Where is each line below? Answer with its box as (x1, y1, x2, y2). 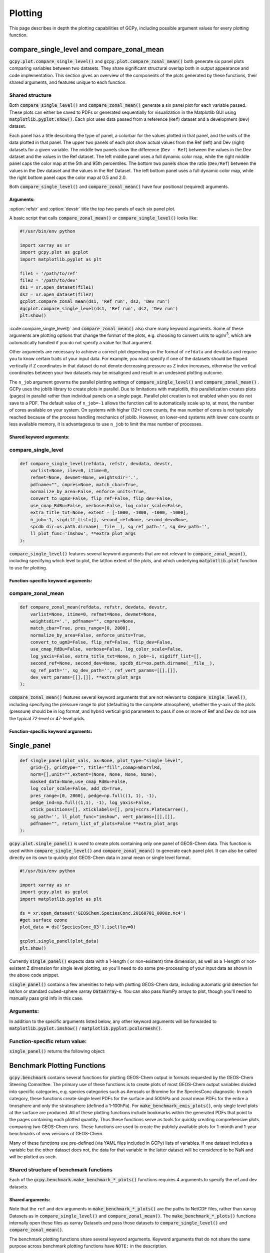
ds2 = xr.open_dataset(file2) (19, 291, 94, 297)
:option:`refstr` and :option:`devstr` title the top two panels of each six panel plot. (9, 205, 175, 212)
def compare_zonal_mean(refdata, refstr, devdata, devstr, (19, 604, 167, 610)
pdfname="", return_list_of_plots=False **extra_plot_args (30, 821, 178, 826)
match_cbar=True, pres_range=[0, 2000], (30, 625, 131, 631)
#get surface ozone (19, 917, 67, 923)
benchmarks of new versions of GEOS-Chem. (9, 1131, 103, 1137)
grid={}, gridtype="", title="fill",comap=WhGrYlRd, (30, 764, 162, 770)
